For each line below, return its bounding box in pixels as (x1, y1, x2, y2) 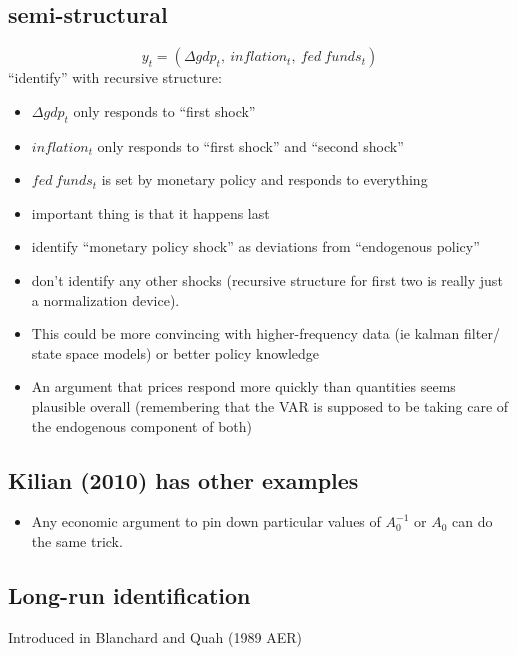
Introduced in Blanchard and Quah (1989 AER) (8, 626, 302, 647)
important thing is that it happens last (31, 202, 270, 223)
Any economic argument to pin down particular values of (31, 511, 381, 532)
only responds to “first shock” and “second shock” (97, 135, 404, 156)
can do (451, 511, 493, 532)
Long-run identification (8, 579, 251, 610)
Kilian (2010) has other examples (8, 464, 359, 495)
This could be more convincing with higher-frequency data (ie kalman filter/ (31, 323, 500, 344)
